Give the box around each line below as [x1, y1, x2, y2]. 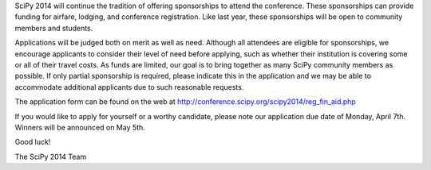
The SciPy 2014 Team [14, 152, 87, 161]
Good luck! [14, 137, 51, 147]
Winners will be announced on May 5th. [14, 122, 145, 132]
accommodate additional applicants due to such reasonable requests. [14, 82, 244, 91]
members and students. [14, 23, 93, 33]
